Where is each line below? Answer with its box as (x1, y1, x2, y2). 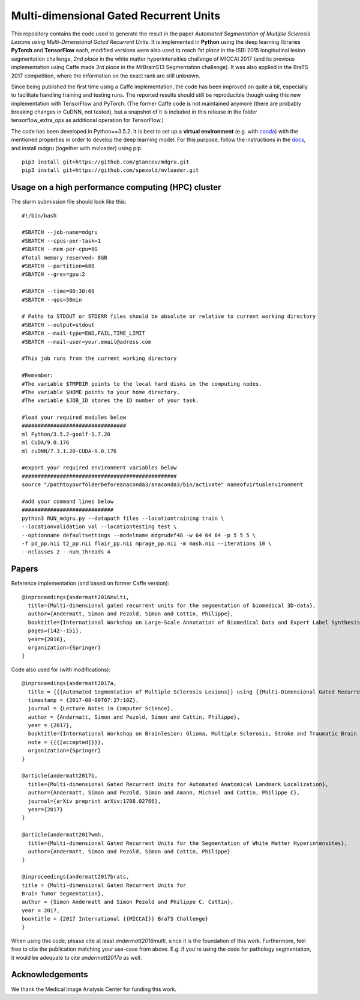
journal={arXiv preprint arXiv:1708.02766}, (28, 797, 161, 805)
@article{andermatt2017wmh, (22, 831, 104, 838)
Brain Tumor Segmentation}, (22, 890, 104, 897)
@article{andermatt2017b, (22, 772, 98, 779)
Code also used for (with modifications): (11, 666, 111, 673)
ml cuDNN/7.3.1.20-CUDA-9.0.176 (22, 448, 117, 454)
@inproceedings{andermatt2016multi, (22, 594, 130, 600)
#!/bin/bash (22, 212, 57, 219)
